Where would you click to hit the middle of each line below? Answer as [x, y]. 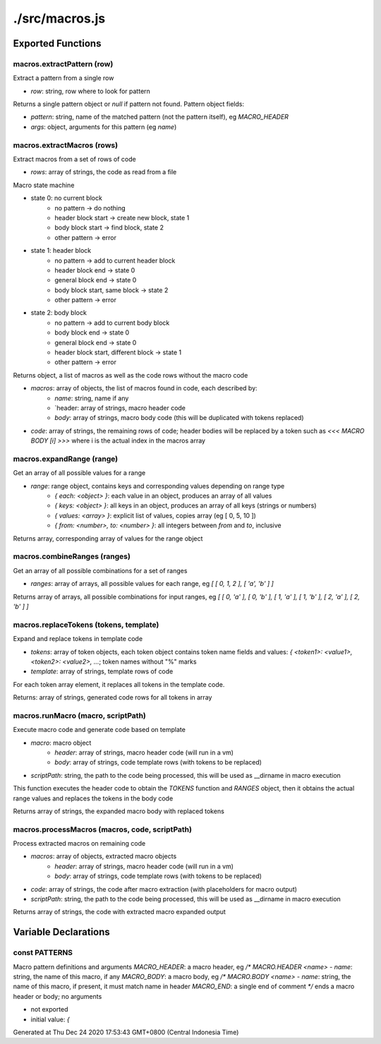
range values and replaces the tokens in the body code [93, 798]
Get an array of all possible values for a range [79, 473]
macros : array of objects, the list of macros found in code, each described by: [144, 388]
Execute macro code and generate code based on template [99, 730]
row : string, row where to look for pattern [91, 91]
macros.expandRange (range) [66, 459]
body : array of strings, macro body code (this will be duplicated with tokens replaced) [179, 418]
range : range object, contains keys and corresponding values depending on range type [158, 486]
